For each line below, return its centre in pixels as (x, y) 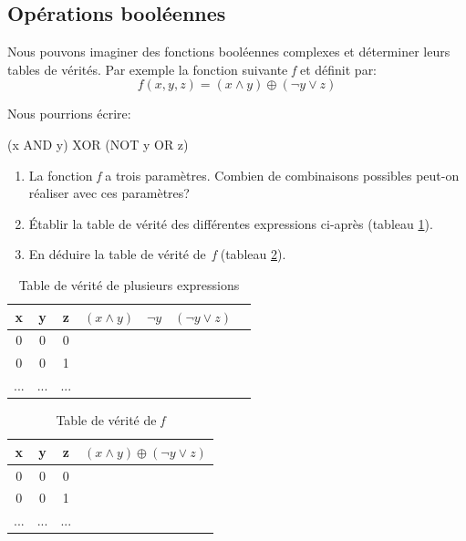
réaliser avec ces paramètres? (109, 193)
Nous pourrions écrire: (69, 114)
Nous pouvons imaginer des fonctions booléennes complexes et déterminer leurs (229, 52)
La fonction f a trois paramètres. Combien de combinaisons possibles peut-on (244, 175)
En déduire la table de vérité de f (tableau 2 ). (157, 254)
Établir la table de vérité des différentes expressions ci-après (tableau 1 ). (231, 223)
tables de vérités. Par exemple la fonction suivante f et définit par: (192, 69)
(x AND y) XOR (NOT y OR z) (98, 144)
